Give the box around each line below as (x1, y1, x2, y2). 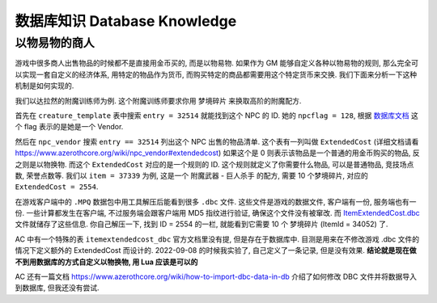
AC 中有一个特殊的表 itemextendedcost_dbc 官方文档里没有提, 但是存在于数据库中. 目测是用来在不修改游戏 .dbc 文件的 (15, 234, 420, 244)
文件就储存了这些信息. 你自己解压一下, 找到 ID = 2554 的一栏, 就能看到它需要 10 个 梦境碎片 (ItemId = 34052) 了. (15, 219, 388, 229)
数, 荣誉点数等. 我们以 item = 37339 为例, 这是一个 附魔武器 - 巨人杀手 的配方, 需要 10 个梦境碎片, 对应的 (15, 170, 368, 180)
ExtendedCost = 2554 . (15, 182, 99, 191)
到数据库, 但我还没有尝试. (15, 283, 100, 292)
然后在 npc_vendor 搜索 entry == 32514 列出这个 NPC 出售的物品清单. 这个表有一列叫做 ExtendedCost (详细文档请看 (15, 137, 419, 146)
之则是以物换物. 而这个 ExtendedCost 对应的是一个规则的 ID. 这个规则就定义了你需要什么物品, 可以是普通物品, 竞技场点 (15, 159, 414, 169)
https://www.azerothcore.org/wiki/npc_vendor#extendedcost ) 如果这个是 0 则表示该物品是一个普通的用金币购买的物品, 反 (15, 148, 420, 158)
